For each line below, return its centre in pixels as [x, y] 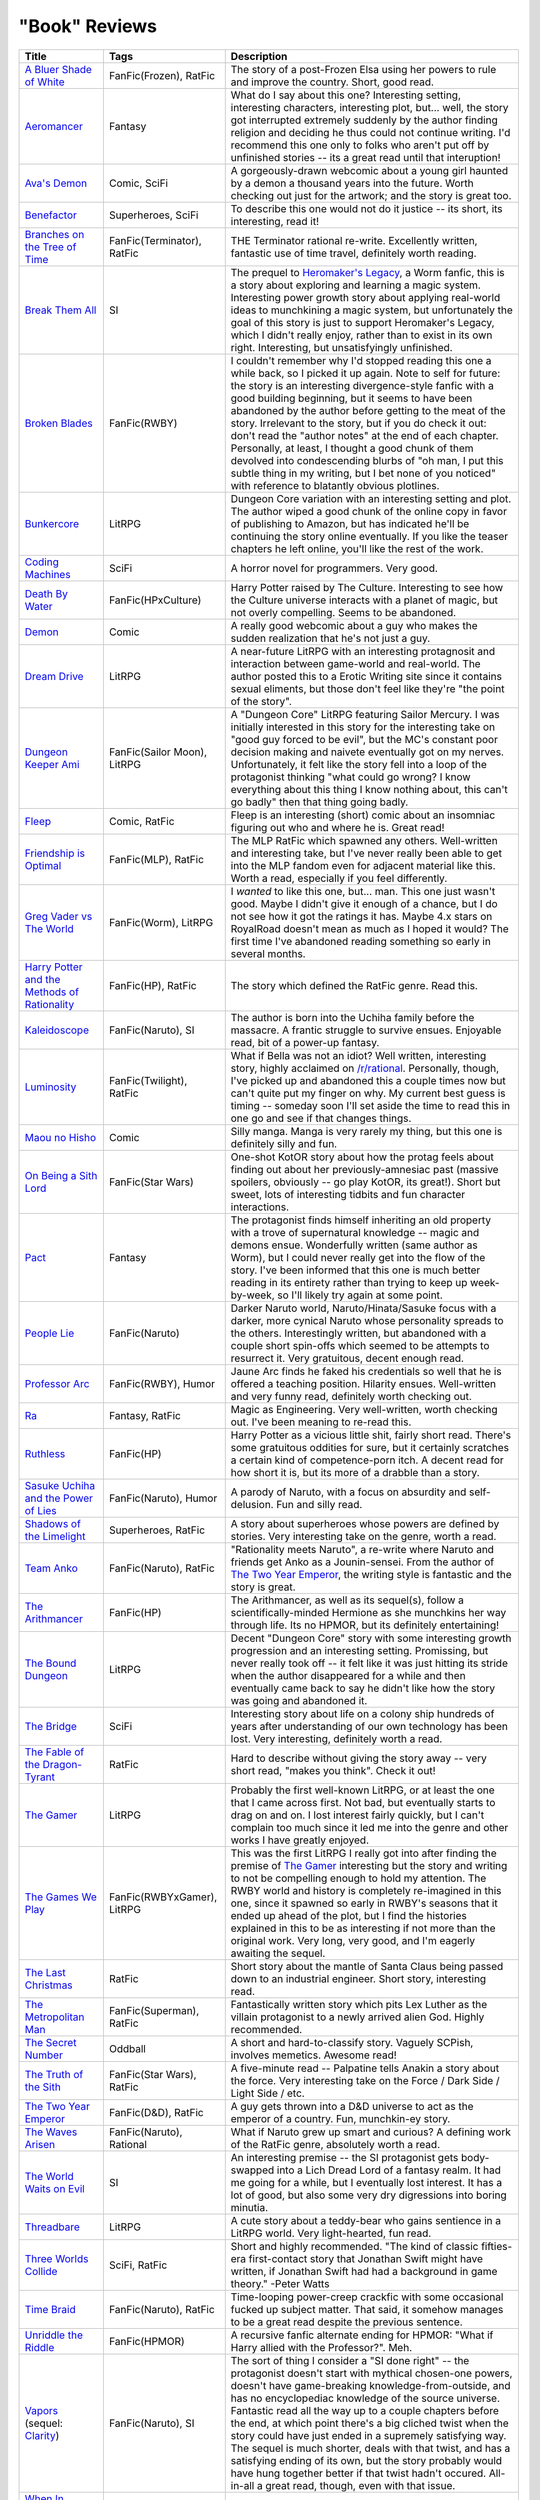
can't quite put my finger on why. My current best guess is [368, 1093]
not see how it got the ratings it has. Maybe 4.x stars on [361, 916]
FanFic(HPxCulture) [155, 600]
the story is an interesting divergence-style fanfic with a [362, 385]
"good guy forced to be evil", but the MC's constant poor [364, 739]
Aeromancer [54, 126]
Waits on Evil [54, 2188]
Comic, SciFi [138, 183]
